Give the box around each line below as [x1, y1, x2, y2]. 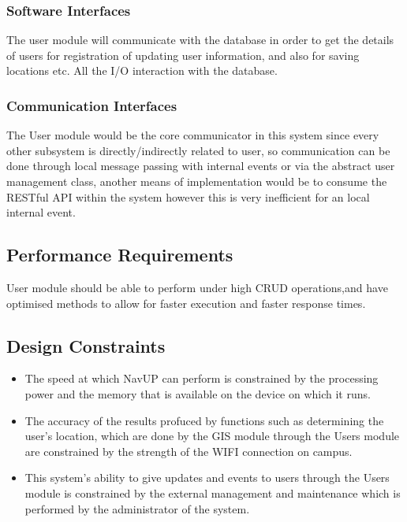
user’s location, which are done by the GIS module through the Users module [24, 428, 400, 444]
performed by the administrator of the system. [24, 500, 250, 516]
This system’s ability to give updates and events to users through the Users [24, 469, 390, 486]
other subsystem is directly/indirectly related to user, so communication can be [6, 142, 390, 158]
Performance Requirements [6, 242, 233, 267]
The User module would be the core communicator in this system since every [6, 127, 379, 143]
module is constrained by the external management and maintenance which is [24, 484, 401, 501]
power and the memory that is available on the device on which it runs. [24, 385, 371, 402]
